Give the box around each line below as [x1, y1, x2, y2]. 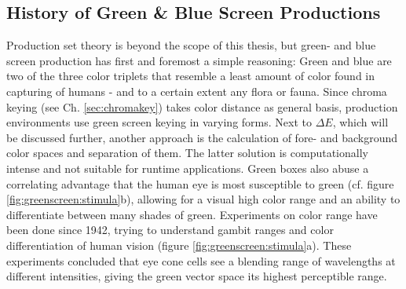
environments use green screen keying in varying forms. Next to [6, 114, 312, 130]
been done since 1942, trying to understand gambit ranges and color [6, 221, 334, 238]
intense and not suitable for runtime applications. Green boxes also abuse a [6, 159, 369, 176]
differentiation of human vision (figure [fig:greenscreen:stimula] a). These [6, 236, 352, 253]
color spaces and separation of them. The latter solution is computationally [6, 144, 368, 161]
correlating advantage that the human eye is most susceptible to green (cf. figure [6, 175, 394, 192]
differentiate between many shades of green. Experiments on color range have [6, 206, 378, 222]
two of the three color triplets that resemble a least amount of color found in [6, 68, 375, 84]
